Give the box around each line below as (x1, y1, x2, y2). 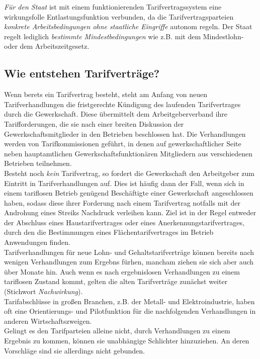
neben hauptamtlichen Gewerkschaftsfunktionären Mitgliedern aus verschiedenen (4, 148, 253, 158)
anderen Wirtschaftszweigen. (4, 315, 92, 326)
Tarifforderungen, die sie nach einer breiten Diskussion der (4, 118, 184, 129)
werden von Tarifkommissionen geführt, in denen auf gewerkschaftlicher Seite (4, 138, 241, 149)
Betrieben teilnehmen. (4, 158, 72, 168)
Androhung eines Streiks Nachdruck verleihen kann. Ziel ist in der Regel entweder (4, 207, 256, 218)
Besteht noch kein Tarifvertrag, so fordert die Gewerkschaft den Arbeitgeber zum (4, 167, 254, 178)
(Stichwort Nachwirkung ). (4, 286, 83, 297)
